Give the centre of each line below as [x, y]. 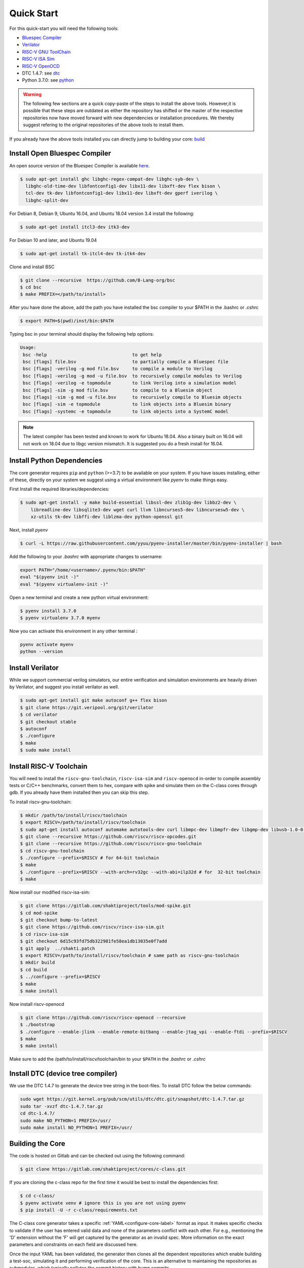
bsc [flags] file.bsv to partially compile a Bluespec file [126, 362]
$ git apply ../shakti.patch [58, 948]
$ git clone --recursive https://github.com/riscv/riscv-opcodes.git [108, 836]
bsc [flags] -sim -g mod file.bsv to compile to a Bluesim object [118, 390]
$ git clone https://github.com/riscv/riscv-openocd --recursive [103, 1017]
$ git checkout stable [48, 722]
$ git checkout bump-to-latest [59, 920]
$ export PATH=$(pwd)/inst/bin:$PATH [67, 321]
